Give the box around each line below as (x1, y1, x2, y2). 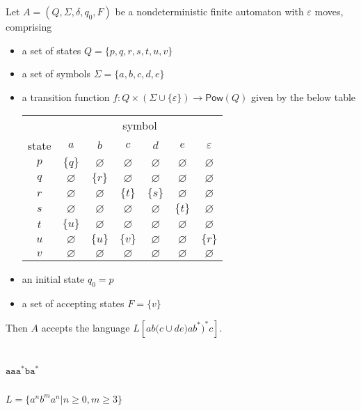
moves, (314, 4, 344, 18)
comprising (6, 20, 52, 33)
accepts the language (41, 320, 130, 334)
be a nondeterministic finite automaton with (115, 4, 304, 18)
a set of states (22, 42, 81, 57)
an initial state (22, 272, 85, 286)
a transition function (22, 89, 110, 104)
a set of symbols (22, 66, 91, 81)
